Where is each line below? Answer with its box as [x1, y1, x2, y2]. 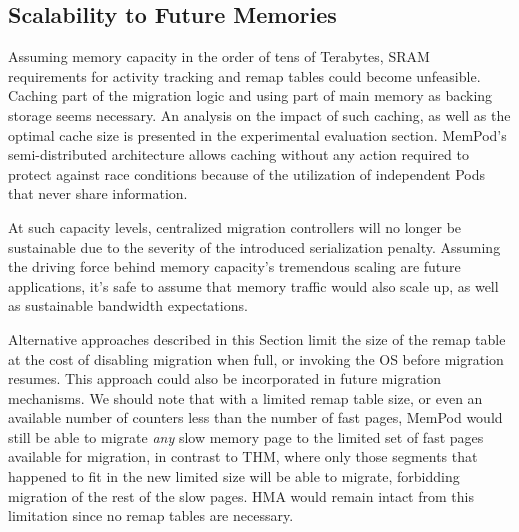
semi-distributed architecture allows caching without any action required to [8, 144, 469, 165]
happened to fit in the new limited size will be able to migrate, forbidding [8, 466, 460, 487]
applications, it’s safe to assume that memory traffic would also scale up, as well [8, 275, 499, 296]
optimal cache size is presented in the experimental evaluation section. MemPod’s [8, 124, 507, 145]
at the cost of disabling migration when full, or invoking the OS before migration [8, 348, 504, 369]
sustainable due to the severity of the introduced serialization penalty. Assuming [8, 236, 501, 257]
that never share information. [8, 183, 188, 204]
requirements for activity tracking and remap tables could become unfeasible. [8, 65, 481, 86]
